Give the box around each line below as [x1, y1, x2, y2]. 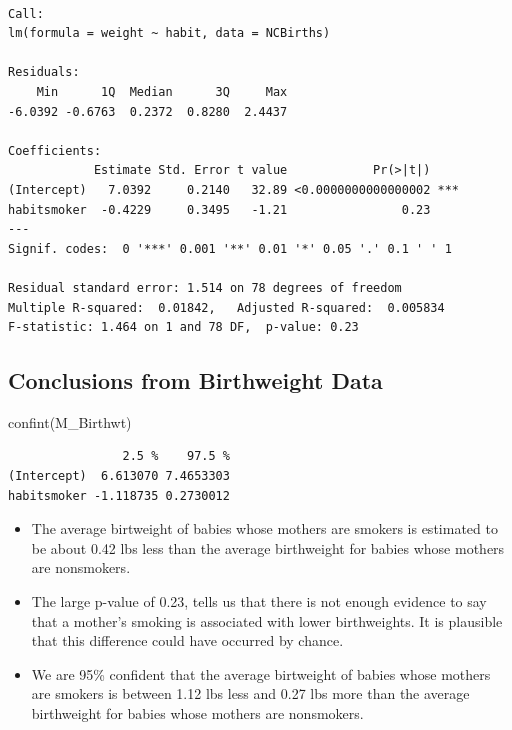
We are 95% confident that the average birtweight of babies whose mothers [31, 663, 491, 684]
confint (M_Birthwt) [8, 411, 132, 432]
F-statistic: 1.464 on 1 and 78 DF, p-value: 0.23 [8, 320, 359, 335]
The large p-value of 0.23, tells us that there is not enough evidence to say [31, 591, 487, 612]
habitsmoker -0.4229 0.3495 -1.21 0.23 [8, 202, 431, 217]
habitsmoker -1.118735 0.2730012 [8, 488, 230, 503]
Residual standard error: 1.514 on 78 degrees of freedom [8, 280, 402, 295]
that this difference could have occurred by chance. [31, 630, 344, 651]
